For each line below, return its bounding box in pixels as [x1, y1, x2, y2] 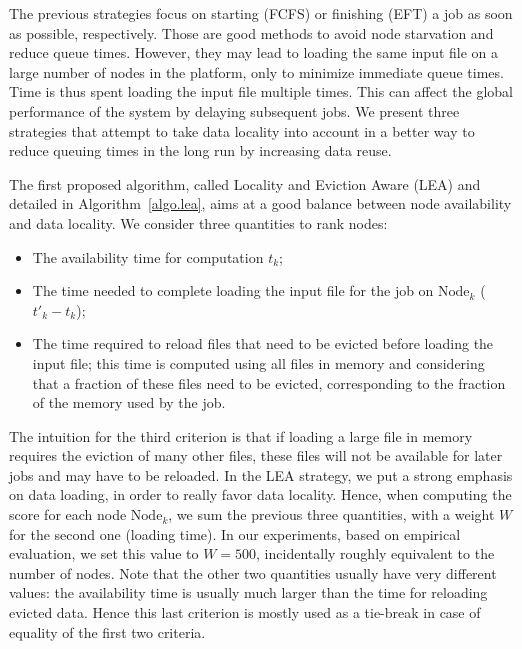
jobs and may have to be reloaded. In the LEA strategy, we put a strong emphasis [9, 464, 513, 485]
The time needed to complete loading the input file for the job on [32, 280, 434, 301]
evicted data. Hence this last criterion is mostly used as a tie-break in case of [9, 602, 481, 623]
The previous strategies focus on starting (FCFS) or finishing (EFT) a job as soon [9, 3, 513, 23]
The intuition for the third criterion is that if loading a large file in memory [9, 425, 473, 446]
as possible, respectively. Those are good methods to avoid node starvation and [9, 22, 494, 43]
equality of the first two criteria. [9, 621, 206, 642]
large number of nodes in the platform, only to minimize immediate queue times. [9, 61, 504, 82]
